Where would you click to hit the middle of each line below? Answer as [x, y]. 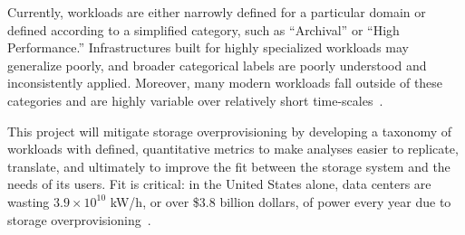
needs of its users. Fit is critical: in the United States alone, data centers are [219, 184]
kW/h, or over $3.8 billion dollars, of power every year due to [281, 201]
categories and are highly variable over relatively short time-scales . [195, 100]
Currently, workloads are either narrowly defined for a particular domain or [217, 12]
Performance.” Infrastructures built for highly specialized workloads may [208, 47]
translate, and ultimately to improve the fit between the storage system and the [229, 166]
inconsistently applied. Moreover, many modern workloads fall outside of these [225, 83]
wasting [29, 201]
